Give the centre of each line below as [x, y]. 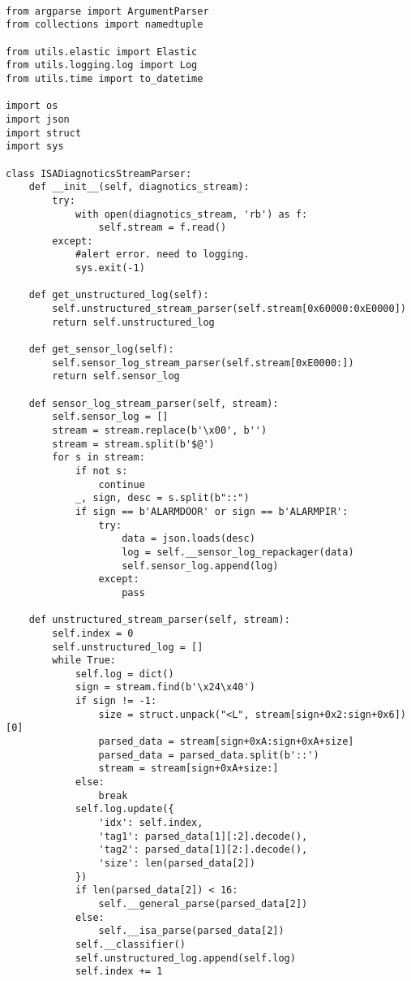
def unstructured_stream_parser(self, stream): [159, 620]
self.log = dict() [124, 674]
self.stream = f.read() [163, 228]
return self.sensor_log [116, 376]
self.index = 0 [93, 633]
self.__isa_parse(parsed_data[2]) [191, 931]
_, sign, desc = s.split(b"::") [162, 498]
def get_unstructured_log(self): [119, 295]
